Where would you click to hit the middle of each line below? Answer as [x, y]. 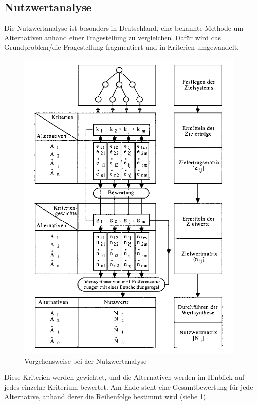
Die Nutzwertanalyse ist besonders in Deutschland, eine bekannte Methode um [124, 28]
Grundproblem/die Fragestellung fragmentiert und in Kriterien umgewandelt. [122, 47]
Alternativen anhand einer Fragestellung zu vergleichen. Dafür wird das [113, 37]
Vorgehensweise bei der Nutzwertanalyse [86, 360]
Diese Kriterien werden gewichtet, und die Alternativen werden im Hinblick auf [125, 377]
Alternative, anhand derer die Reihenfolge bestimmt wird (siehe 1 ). [106, 396]
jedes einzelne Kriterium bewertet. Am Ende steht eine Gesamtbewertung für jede [129, 387]
